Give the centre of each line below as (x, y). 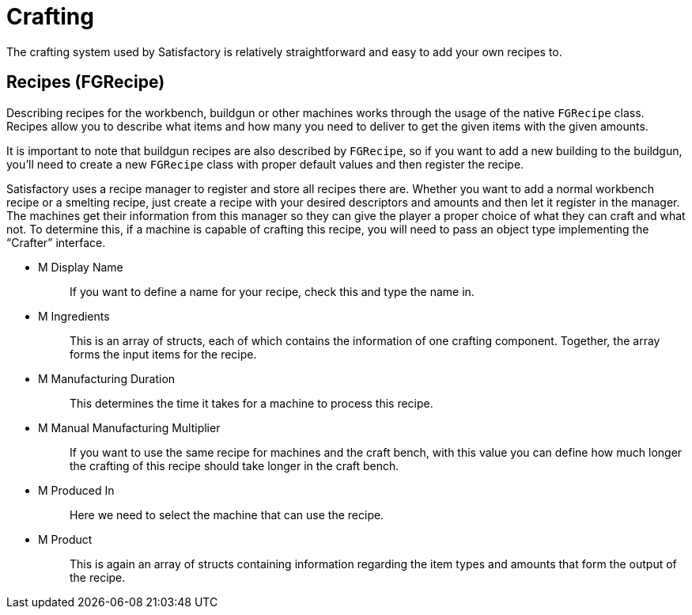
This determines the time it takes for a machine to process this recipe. (251, 403)
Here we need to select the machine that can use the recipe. (227, 514)
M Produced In (76, 490)
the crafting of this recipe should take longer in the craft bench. (234, 465)
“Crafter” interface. (56, 242)
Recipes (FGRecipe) (86, 82)
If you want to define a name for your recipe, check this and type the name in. (272, 291)
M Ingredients (74, 316)
